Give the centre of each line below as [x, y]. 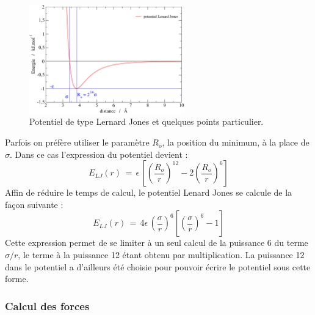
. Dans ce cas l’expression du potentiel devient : [99, 154]
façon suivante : [34, 204]
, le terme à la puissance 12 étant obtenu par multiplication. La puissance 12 [161, 255]
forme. [17, 279]
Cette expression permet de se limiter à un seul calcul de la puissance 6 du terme [157, 243]
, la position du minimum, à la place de [236, 142]
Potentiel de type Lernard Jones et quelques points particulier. [147, 121]
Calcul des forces [47, 306]
